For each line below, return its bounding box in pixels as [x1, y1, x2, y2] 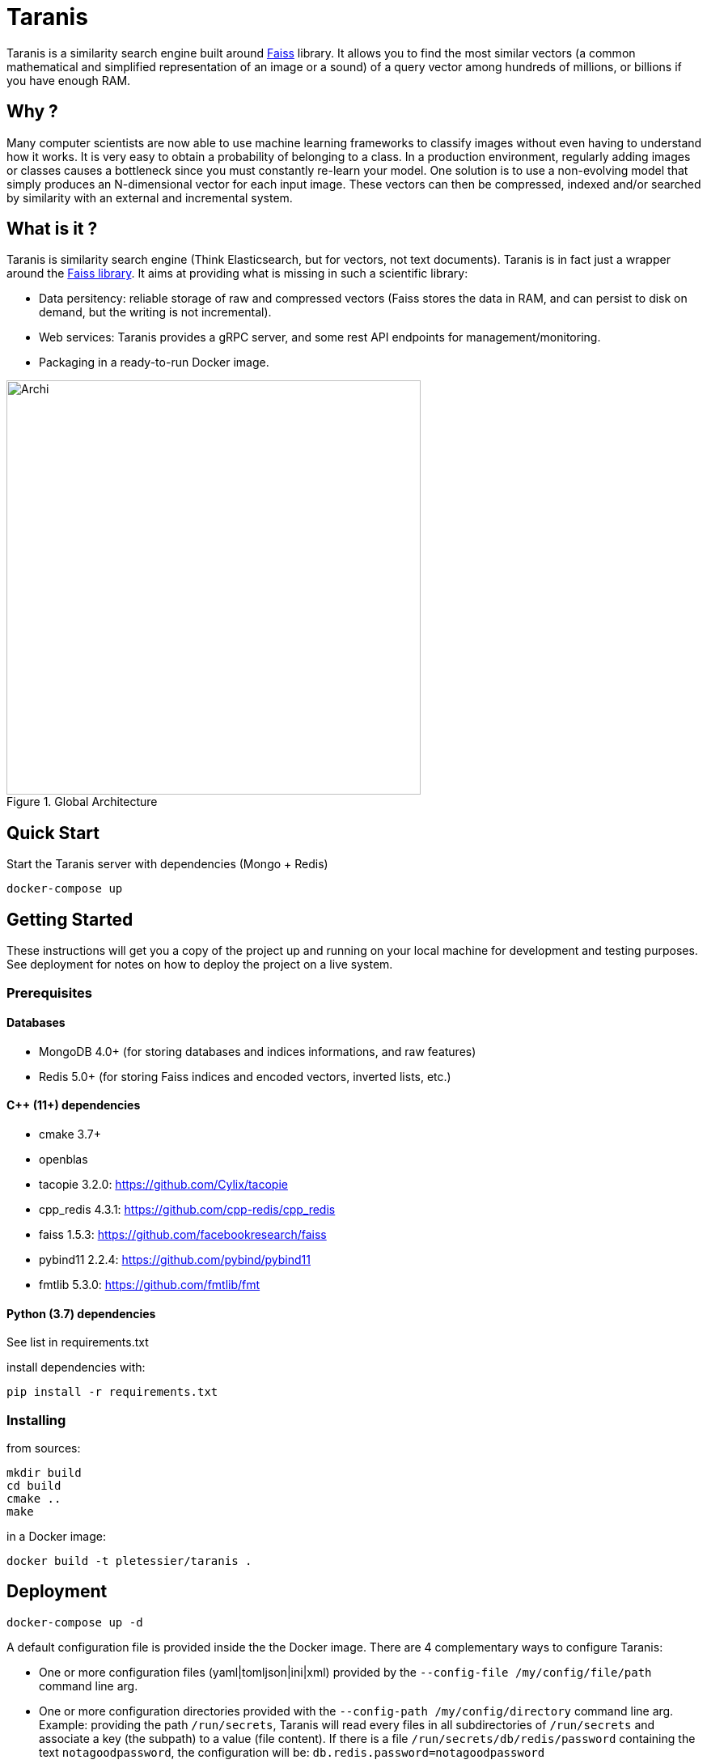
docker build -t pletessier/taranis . [6, 1554, 252, 1567]
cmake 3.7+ [39, 1126, 101, 1141]
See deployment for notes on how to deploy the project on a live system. [6, 957, 393, 972]
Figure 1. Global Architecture [6, 795, 158, 809]
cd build [6, 1478, 61, 1492]
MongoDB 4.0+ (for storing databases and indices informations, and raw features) [39, 1044, 476, 1058]
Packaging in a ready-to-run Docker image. [39, 355, 269, 370]
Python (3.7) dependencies [6, 1306, 156, 1321]
